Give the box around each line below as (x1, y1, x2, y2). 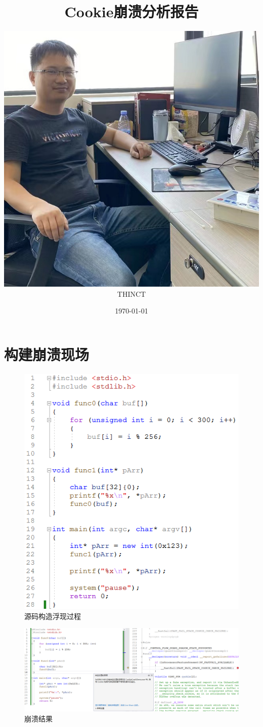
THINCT (117, 288, 146, 299)
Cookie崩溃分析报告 (64, 1, 199, 22)
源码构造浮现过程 (24, 610, 81, 621)
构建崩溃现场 (4, 343, 90, 364)
